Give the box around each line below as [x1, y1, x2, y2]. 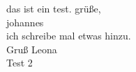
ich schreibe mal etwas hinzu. [6, 28, 131, 43]
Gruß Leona [6, 42, 57, 56]
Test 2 [6, 55, 33, 70]
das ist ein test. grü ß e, [6, 1, 101, 15]
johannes [6, 15, 44, 29]
